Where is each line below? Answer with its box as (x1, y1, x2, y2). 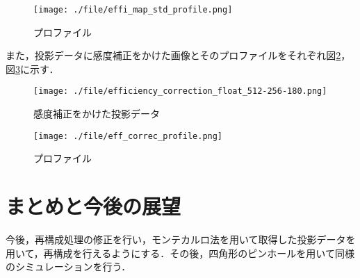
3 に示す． (15, 61, 59, 76)
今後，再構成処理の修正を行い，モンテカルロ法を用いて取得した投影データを (6, 232, 356, 247)
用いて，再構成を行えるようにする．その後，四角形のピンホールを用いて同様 (6, 245, 354, 260)
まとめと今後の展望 (6, 192, 181, 220)
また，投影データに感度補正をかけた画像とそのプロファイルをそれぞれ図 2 (6, 48, 341, 63)
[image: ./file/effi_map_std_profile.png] (33, 5, 233, 15)
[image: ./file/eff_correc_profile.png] (33, 131, 223, 141)
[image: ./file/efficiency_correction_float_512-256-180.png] (33, 86, 327, 97)
